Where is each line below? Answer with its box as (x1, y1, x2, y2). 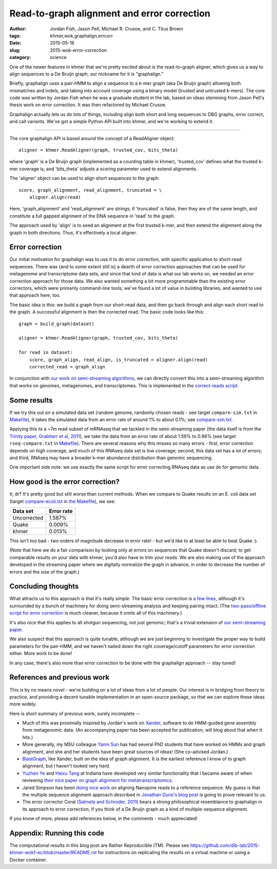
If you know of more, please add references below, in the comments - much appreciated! (9, 816, 197, 822)
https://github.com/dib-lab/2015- (190, 842, 260, 848)
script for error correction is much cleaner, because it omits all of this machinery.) (9, 610, 182, 616)
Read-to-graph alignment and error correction (9, 8, 210, 19)
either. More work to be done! (9, 650, 72, 657)
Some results (9, 396, 53, 405)
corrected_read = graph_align (29, 364, 105, 369)
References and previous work (9, 673, 110, 682)
